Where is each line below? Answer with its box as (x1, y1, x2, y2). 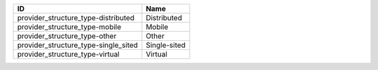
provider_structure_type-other (17, 31, 117, 41)
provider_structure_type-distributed (17, 13, 135, 22)
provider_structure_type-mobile (17, 22, 122, 31)
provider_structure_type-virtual (17, 49, 120, 59)
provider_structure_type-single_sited (17, 40, 138, 50)
